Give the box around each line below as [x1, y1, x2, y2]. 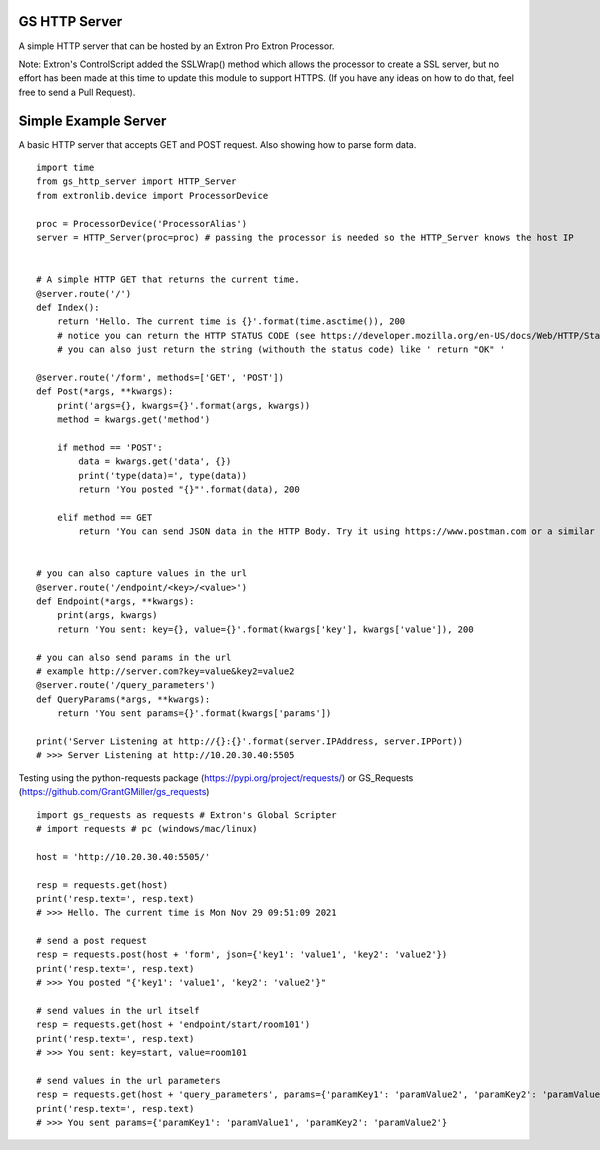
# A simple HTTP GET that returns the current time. [36, 274, 300, 285]
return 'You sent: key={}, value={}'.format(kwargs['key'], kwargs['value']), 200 [56, 623, 474, 635]
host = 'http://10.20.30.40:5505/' [36, 851, 211, 862]
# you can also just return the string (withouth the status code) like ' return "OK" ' [56, 344, 506, 355]
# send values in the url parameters [36, 1075, 222, 1086]
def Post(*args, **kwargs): [36, 386, 174, 397]
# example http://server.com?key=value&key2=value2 [36, 666, 295, 677]
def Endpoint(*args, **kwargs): [36, 596, 195, 607]
